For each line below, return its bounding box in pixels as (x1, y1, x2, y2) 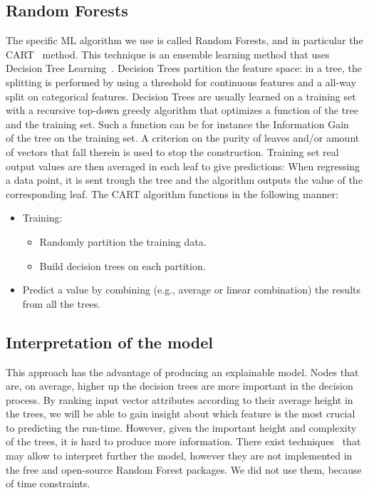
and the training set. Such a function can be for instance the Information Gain (6, 116, 349, 131)
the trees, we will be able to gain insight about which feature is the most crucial (6, 406, 355, 421)
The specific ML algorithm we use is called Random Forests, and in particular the (6, 33, 363, 48)
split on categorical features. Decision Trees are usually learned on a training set (6, 88, 356, 103)
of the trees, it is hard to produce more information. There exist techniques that (6, 434, 361, 449)
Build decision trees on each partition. (39, 258, 206, 273)
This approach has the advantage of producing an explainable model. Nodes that (6, 364, 359, 379)
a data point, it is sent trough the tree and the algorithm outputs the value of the (6, 172, 363, 187)
